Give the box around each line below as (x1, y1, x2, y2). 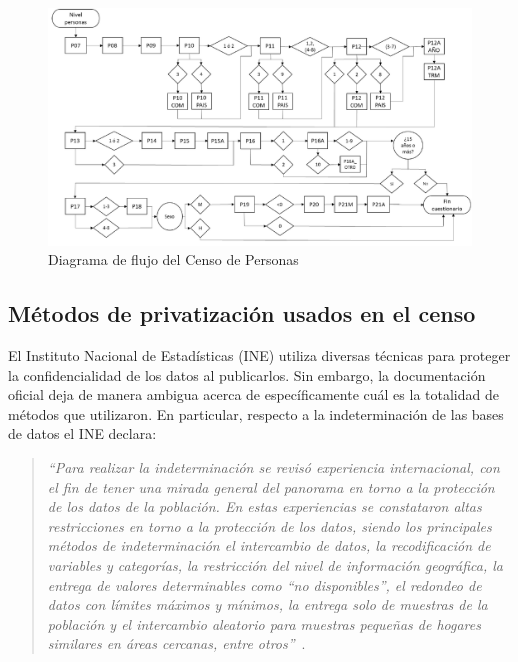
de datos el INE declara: (8, 423, 157, 444)
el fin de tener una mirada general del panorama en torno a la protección (47, 476, 495, 497)
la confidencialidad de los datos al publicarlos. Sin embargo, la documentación (8, 364, 486, 385)
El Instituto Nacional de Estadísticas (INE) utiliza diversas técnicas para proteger (8, 345, 511, 366)
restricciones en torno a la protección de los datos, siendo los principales (47, 515, 492, 536)
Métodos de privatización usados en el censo (8, 298, 476, 329)
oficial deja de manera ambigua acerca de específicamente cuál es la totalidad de (8, 384, 499, 405)
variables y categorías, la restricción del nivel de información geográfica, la (47, 555, 504, 575)
